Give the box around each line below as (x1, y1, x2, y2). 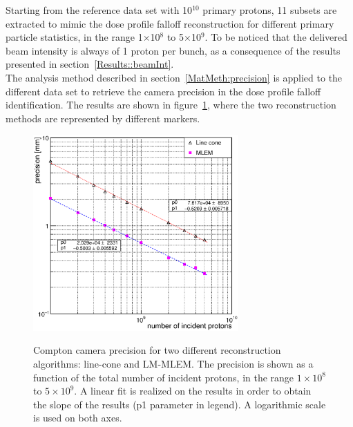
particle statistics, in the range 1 (6, 30, 143, 44)
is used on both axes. (33, 410, 122, 425)
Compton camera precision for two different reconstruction (33, 343, 281, 357)
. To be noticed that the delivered (204, 30, 347, 44)
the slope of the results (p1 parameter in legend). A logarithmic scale (33, 397, 326, 411)
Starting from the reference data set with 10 (6, 3, 193, 17)
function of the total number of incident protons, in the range (33, 370, 294, 384)
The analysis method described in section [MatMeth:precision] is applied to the (6, 70, 343, 84)
